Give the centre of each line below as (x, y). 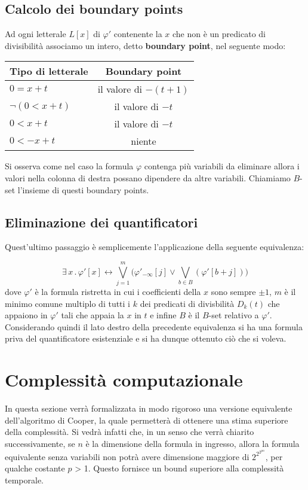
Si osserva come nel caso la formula (69, 166)
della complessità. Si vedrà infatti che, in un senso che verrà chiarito (130, 432)
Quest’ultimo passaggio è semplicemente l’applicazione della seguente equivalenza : (155, 247)
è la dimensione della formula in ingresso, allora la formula (192, 443)
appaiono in (26, 315)
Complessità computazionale (124, 380)
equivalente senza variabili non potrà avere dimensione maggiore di (127, 456)
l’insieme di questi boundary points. (83, 189)
